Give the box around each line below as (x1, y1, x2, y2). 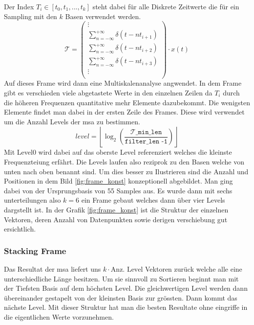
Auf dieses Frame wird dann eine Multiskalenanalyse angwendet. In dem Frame (4, 78, 242, 88)
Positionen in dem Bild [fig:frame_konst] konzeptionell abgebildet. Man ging (4, 176, 233, 186)
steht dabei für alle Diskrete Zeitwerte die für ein (92, 1, 239, 11)
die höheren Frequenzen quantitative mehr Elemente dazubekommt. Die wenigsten (4, 97, 250, 107)
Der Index (4, 1, 34, 11)
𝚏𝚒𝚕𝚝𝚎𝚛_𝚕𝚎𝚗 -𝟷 (125, 138, 168, 145)
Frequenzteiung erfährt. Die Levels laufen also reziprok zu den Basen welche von (4, 157, 244, 166)
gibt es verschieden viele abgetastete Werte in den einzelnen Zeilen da (4, 88, 212, 98)
